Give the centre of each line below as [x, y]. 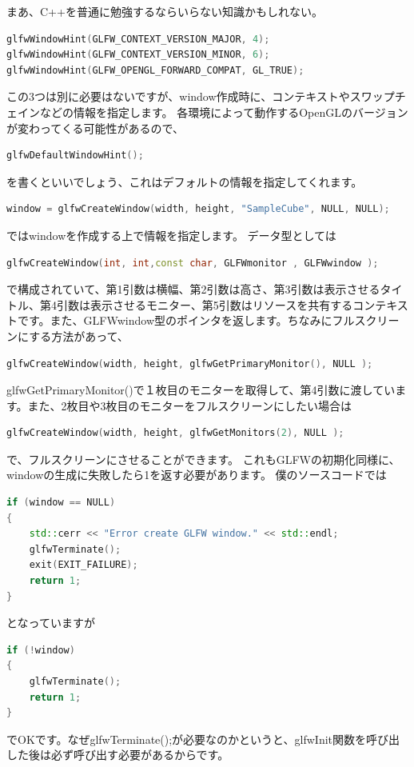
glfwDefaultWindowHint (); [75, 156]
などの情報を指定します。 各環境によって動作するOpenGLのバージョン [224, 112]
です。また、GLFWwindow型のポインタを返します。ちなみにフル [186, 320]
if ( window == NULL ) [61, 503]
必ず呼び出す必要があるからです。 [140, 755]
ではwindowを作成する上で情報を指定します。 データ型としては [171, 235]
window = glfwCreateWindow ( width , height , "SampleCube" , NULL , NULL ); [198, 209]
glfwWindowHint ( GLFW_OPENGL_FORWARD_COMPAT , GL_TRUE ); [155, 70]
